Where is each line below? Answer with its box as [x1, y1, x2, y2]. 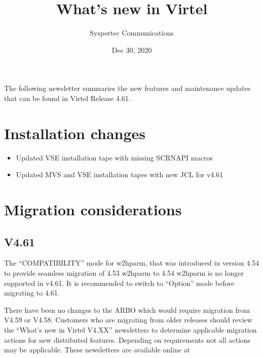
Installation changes [4, 122, 146, 143]
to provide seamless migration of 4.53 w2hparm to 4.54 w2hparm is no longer [4, 267, 244, 278]
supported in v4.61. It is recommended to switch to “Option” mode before [4, 277, 235, 288]
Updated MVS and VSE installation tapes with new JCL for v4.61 [16, 169, 223, 180]
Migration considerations [4, 199, 182, 219]
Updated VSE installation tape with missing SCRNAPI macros [16, 152, 213, 162]
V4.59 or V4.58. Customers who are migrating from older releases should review [4, 314, 252, 325]
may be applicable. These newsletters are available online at [4, 344, 190, 355]
